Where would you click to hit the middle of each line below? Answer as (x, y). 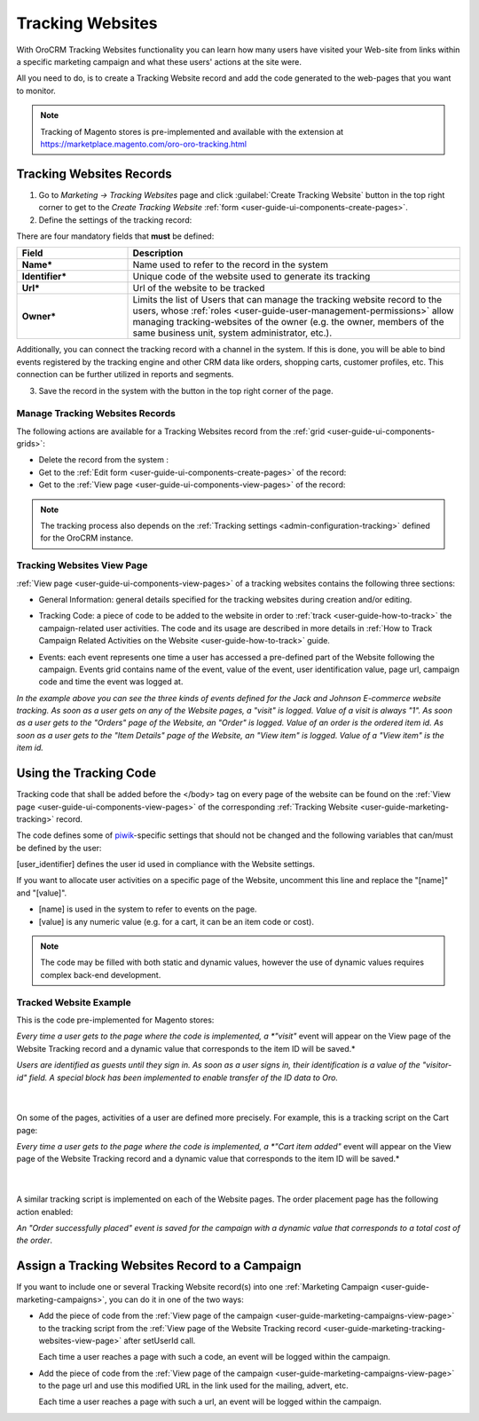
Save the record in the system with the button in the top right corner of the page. (186, 391)
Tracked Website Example (74, 1002)
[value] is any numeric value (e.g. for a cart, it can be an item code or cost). (177, 921)
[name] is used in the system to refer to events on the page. (148, 909)
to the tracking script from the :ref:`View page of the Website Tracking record (180, 1328)
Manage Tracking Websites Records (96, 414)
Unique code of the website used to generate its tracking (251, 277)
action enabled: (45, 1212)
